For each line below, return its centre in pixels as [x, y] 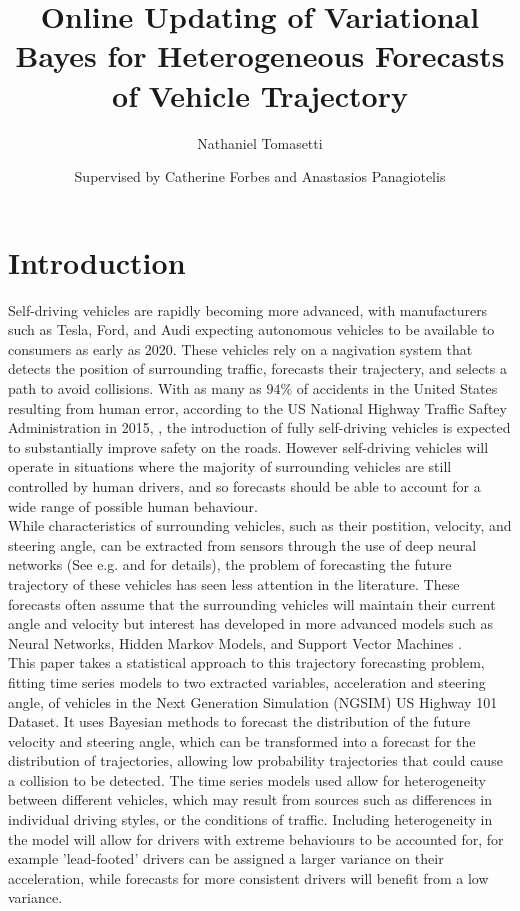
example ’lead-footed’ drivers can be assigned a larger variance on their [226, 858]
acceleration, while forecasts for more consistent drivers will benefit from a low [248, 877]
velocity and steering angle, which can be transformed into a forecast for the [242, 740]
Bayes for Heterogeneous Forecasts [260, 55]
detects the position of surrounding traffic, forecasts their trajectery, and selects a [257, 368]
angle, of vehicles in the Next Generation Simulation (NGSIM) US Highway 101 [253, 701]
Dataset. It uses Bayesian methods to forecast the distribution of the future [239, 721]
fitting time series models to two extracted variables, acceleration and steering [247, 681]
